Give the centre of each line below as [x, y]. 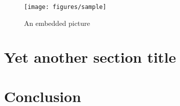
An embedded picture [57, 23]
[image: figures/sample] [65, 7]
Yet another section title [90, 57]
